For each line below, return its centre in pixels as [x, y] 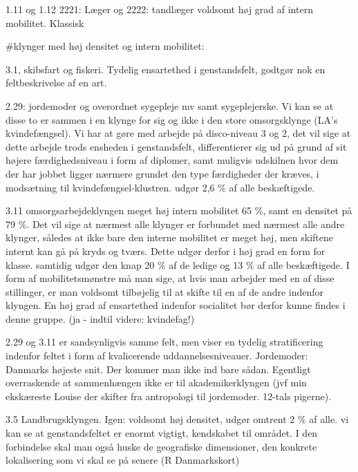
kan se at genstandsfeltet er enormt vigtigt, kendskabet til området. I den [162, 433]
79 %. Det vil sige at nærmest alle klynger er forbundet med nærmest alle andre [175, 224]
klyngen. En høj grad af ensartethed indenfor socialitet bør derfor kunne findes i [176, 305]
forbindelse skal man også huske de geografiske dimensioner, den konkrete [161, 446]
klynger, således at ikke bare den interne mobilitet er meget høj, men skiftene [170, 237]
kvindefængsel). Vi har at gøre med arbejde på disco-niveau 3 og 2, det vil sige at [178, 133]
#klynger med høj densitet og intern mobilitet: [105, 46]
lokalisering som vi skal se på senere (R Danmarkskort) [123, 460]
